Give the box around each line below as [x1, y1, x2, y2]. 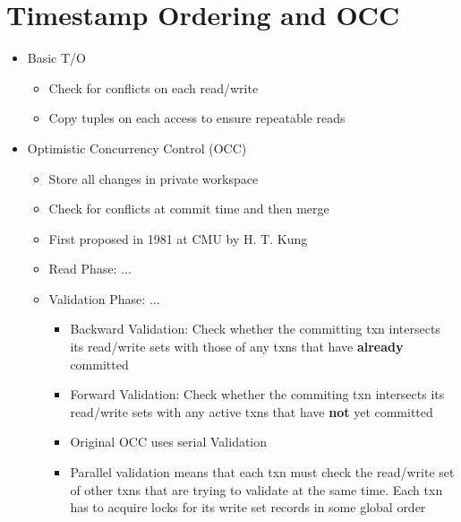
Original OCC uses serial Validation [70, 432, 268, 451]
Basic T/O [27, 48, 86, 67]
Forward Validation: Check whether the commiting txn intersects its [70, 385, 445, 404]
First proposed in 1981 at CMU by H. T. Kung [48, 229, 308, 248]
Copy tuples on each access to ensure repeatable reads [48, 109, 346, 127]
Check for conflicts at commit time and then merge [48, 199, 329, 218]
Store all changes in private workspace [48, 169, 259, 187]
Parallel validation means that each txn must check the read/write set [70, 463, 455, 482]
